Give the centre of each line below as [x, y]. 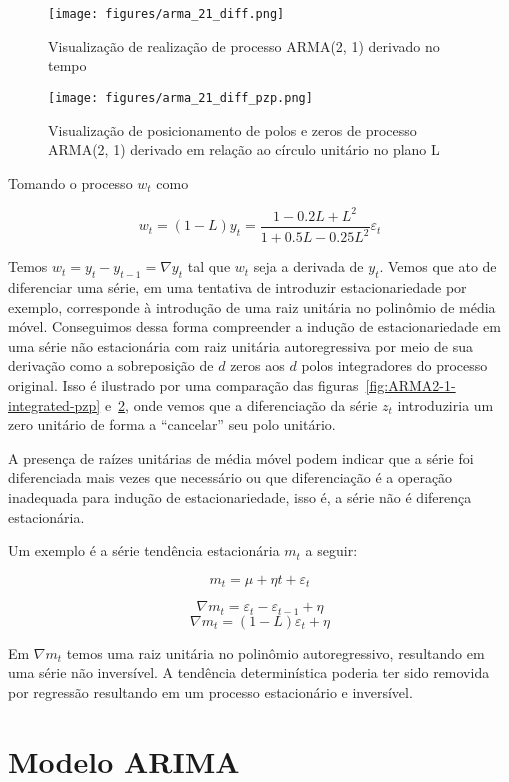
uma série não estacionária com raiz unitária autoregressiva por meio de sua [240, 345]
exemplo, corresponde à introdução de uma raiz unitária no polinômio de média [252, 306]
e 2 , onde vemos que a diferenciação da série [241, 404]
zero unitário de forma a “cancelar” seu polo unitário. [172, 424]
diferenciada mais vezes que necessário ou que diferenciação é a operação [230, 477]
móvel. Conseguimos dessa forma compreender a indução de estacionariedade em [254, 326]
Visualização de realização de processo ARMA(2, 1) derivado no [244, 45]
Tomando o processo [70, 182]
